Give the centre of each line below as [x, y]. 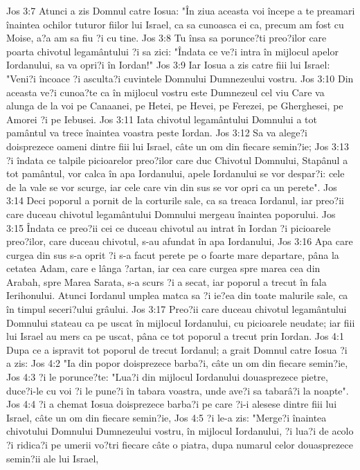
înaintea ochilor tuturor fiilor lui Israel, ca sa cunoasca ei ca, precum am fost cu [175, 24]
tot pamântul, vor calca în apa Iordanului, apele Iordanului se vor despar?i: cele [175, 173]
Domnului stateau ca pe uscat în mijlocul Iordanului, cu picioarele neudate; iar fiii [181, 322]
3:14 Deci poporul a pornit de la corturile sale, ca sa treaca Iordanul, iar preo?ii [175, 200]
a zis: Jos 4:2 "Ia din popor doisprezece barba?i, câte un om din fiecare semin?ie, [177, 363]
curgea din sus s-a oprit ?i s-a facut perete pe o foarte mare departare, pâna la [173, 254]
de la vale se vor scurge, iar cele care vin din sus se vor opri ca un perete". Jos [172, 187]
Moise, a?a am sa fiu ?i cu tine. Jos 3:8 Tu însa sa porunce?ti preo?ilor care [166, 38]
